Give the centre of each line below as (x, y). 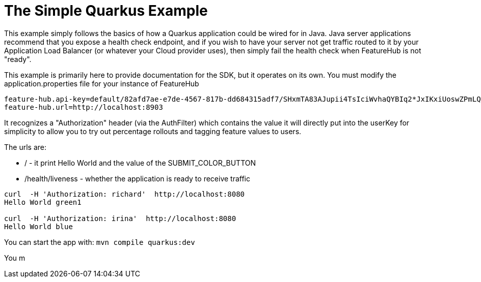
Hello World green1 (43, 202)
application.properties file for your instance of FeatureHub (102, 83)
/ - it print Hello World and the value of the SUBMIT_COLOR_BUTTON (140, 163)
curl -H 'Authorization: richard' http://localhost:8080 (125, 194)
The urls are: (25, 147)
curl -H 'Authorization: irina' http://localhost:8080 (120, 218)
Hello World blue (38, 226)
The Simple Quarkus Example (106, 11)
